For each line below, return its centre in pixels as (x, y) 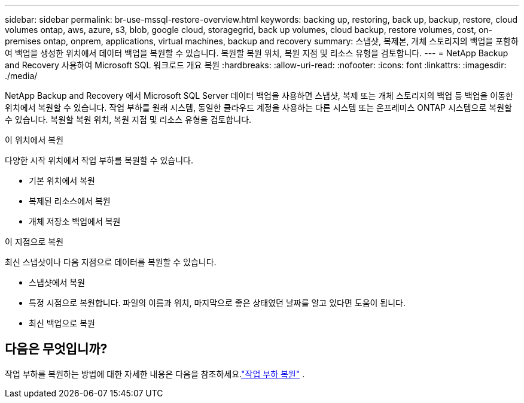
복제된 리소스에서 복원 (70, 201)
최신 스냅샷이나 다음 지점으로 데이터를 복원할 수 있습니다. (111, 262)
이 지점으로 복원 (34, 242)
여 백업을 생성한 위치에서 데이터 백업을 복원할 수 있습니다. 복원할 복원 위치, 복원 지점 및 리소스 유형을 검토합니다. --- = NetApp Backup (257, 53)
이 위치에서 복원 (34, 140)
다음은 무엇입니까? (56, 349)
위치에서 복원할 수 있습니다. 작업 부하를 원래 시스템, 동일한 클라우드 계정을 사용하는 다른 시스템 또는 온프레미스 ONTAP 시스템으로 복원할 (258, 107)
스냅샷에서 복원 (57, 282)
